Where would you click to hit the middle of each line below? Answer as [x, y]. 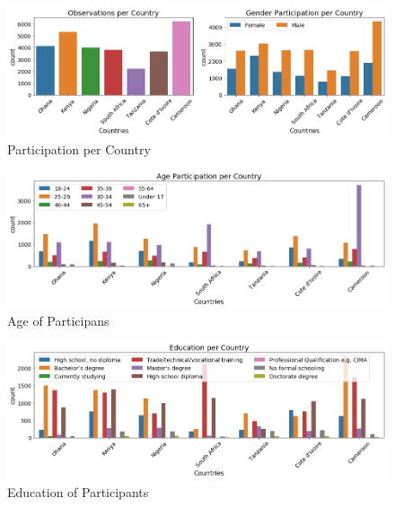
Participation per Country [79, 149]
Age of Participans [58, 320]
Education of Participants [78, 491]
